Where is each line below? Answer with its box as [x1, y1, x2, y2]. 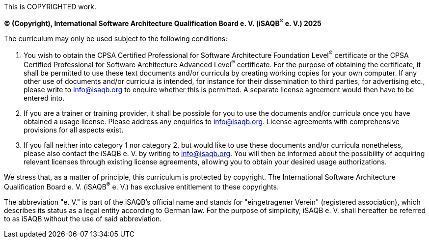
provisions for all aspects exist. [24, 125, 124, 134]
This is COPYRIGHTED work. [4, 2, 97, 11]
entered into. [24, 93, 65, 102]
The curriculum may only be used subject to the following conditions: [4, 34, 228, 43]
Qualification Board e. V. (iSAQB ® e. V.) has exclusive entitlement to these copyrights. [4, 181, 279, 191]
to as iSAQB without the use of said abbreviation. [4, 214, 162, 223]
